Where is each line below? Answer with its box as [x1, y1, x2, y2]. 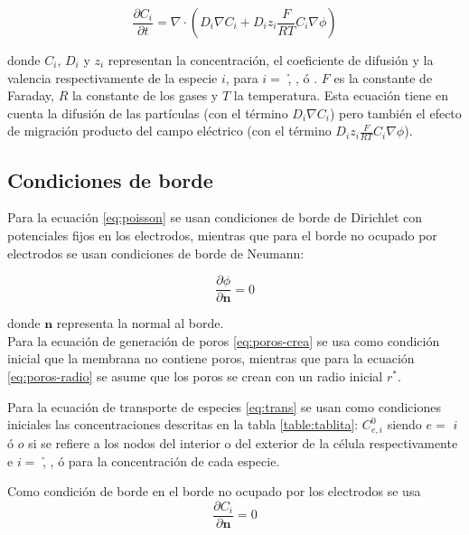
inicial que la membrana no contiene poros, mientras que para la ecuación [7, 349, 415, 368]
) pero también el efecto [329, 103, 462, 122]
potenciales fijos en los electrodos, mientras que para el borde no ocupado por [7, 226, 437, 244]
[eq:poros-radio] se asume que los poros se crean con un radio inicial [7, 367, 383, 386]
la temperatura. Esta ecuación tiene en [233, 86, 448, 105]
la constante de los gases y [71, 86, 219, 105]
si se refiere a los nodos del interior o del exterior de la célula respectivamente [28, 433, 458, 452]
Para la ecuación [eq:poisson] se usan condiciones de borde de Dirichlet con [7, 208, 423, 227]
